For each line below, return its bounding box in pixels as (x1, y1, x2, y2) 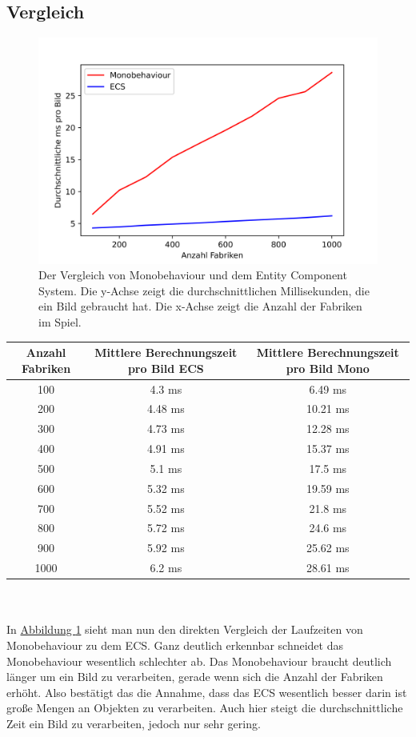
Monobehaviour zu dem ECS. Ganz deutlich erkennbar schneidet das (6, 636, 343, 653)
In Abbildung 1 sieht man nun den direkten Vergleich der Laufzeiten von (6, 621, 363, 638)
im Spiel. (38, 313, 82, 330)
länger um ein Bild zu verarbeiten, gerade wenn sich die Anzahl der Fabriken (6, 668, 383, 685)
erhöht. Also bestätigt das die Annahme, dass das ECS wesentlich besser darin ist (6, 683, 407, 700)
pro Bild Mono (286, 359, 370, 376)
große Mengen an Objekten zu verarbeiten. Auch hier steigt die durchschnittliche (6, 699, 403, 716)
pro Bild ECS (127, 359, 204, 376)
